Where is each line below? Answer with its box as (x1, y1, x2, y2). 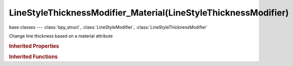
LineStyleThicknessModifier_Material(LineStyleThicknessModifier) (9, 7, 289, 18)
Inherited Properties (9, 43, 60, 49)
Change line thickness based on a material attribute (9, 33, 113, 39)
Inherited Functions (9, 53, 58, 60)
